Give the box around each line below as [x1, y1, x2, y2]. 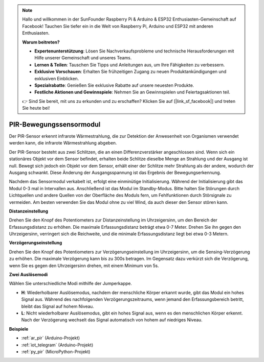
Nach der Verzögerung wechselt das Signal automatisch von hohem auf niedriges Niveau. [21, 317, 203, 323]
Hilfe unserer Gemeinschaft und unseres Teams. [34, 55, 132, 61]
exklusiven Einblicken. [34, 75, 79, 81]
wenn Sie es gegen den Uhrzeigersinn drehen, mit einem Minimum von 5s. [9, 263, 159, 268]
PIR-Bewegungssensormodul [9, 120, 101, 128]
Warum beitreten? [22, 39, 60, 45]
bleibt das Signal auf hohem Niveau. [21, 303, 94, 309]
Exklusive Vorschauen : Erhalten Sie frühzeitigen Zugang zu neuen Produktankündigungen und [34, 69, 227, 74]
